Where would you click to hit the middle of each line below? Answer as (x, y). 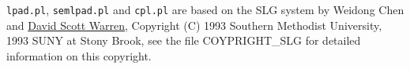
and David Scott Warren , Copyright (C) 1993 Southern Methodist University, (194, 25)
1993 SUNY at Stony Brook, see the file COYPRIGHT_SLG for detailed (184, 40)
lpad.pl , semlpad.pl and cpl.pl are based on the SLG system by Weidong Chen (205, 9)
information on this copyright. (79, 55)
